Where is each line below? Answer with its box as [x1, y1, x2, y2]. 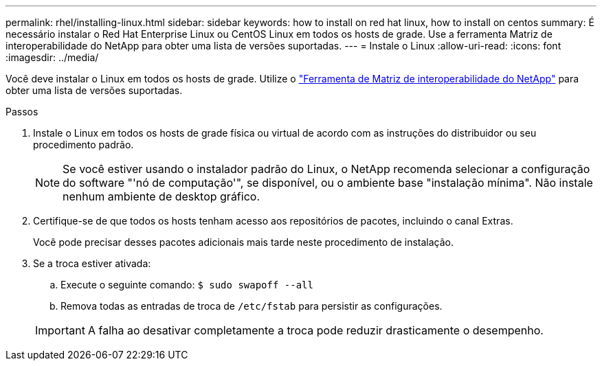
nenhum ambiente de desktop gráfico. [63, 190, 260, 203]
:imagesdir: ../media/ [5, 52, 99, 63]
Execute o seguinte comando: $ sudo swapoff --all [60, 279, 313, 290]
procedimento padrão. [33, 139, 134, 150]
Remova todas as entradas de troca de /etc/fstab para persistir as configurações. [60, 300, 443, 312]
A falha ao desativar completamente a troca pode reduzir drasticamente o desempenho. [87, 323, 544, 337]
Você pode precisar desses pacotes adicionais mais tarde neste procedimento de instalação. [33, 236, 454, 248]
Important [35, 323, 85, 337]
